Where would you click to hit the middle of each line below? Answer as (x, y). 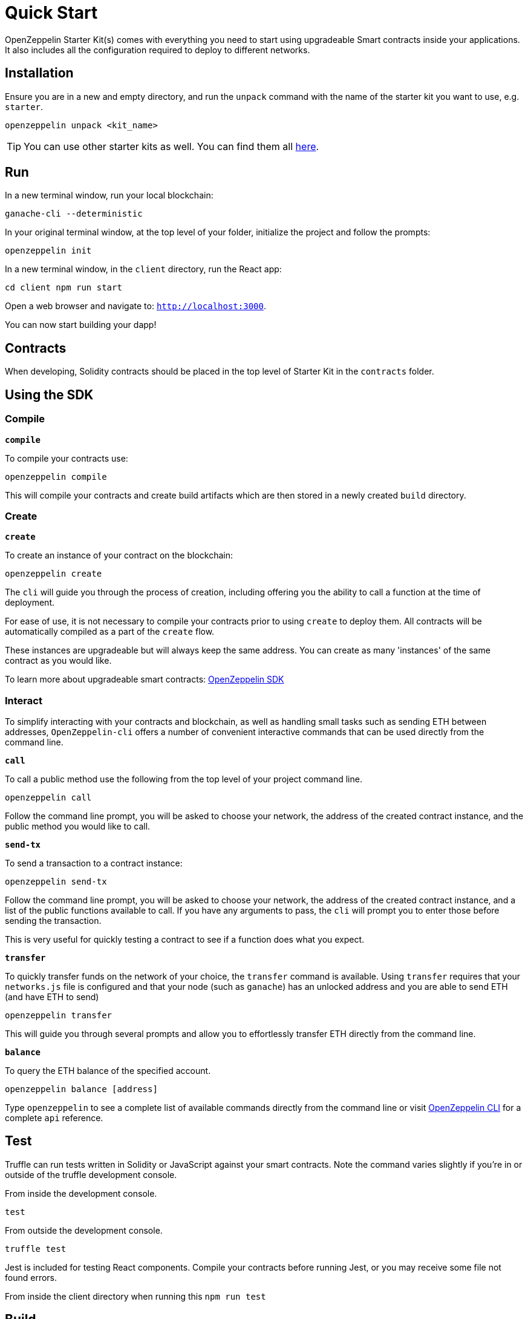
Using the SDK (49, 394)
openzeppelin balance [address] (81, 1089)
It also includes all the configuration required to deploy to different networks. (158, 50)
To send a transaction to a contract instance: (94, 863)
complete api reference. (54, 1118)
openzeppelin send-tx (56, 882)
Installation (39, 73)
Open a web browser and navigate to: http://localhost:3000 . (135, 306)
